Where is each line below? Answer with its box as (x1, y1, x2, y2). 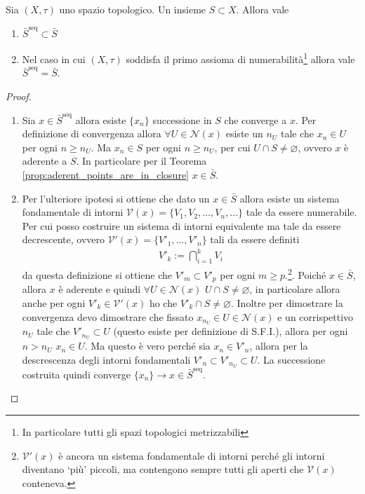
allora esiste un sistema (239, 191, 340, 205)
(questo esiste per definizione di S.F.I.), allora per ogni (113, 324, 348, 338)
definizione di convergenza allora (22, 126, 161, 141)
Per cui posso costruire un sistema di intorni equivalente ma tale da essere (22, 218, 341, 233)
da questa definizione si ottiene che (22, 267, 173, 282)
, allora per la (249, 338, 308, 353)
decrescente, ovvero (22, 232, 105, 247)
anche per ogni (22, 296, 86, 310)
